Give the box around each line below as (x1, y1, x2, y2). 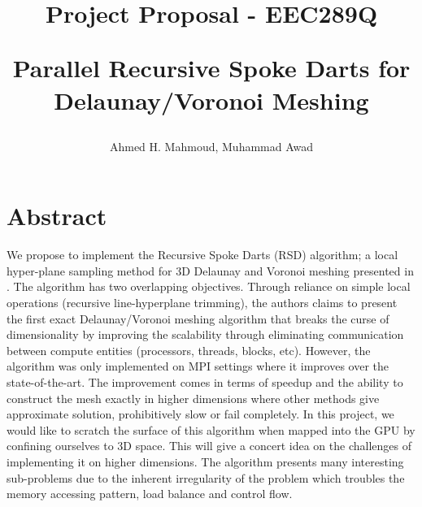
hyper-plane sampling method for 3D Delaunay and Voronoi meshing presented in (7, 262, 414, 279)
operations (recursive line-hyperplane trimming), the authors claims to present (7, 294, 398, 311)
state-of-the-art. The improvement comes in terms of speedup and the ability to (7, 374, 403, 391)
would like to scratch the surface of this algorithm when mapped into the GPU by (7, 421, 415, 438)
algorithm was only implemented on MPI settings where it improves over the (7, 357, 389, 375)
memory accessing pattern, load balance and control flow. (7, 485, 293, 502)
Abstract (7, 199, 107, 232)
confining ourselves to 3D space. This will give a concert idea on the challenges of (7, 437, 411, 454)
